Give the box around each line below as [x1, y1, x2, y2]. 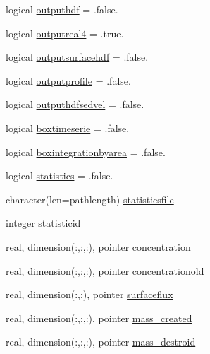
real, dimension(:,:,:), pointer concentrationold [6, 263, 204, 278]
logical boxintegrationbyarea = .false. [6, 144, 166, 159]
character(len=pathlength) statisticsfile [6, 191, 174, 206]
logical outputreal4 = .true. [6, 25, 124, 40]
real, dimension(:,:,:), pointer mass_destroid [6, 334, 196, 349]
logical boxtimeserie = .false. [6, 120, 130, 135]
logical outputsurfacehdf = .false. [6, 49, 149, 64]
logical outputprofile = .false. [6, 73, 131, 88]
